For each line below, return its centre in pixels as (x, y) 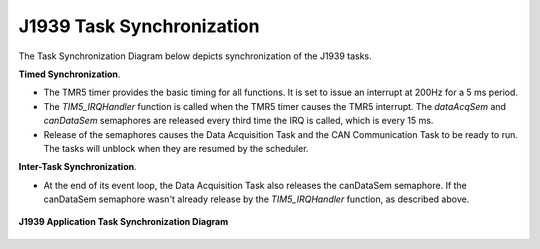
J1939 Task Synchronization (139, 26)
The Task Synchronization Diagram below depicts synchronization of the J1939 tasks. (195, 56)
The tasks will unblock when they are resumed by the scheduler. (176, 148)
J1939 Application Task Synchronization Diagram (123, 222)
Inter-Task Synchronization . (77, 167)
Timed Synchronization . (69, 74)
